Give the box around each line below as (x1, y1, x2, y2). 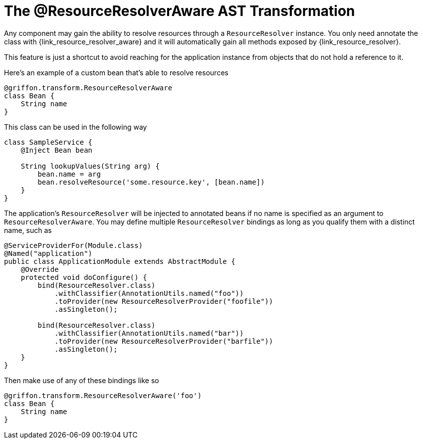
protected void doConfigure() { (20, 273, 147, 281)
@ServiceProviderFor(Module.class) (4, 241, 143, 249)
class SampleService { (4, 138, 93, 146)
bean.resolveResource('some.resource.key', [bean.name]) (37, 178, 265, 186)
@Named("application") (4, 249, 93, 257)
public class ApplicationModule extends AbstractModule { (4, 257, 235, 265)
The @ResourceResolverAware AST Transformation (4, 2, 355, 19)
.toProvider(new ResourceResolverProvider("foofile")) (54, 297, 273, 305)
